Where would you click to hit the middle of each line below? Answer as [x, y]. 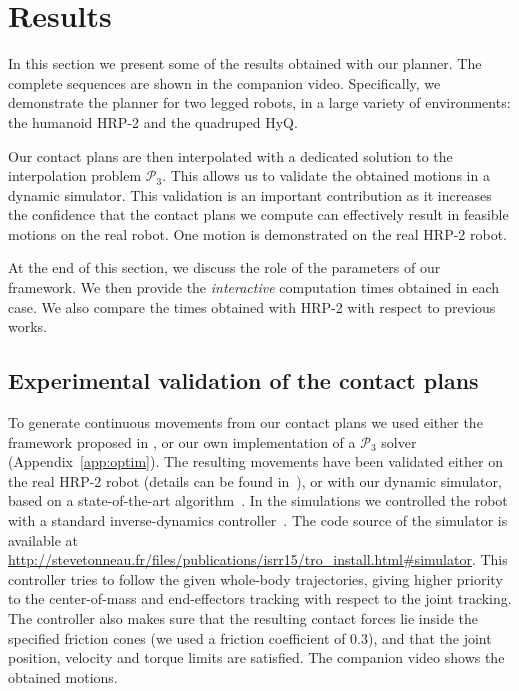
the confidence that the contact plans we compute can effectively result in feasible [258, 214]
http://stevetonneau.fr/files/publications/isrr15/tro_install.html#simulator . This [258, 559]
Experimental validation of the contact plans [243, 380]
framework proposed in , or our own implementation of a [182, 441]
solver [399, 441]
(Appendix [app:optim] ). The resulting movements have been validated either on [255, 461]
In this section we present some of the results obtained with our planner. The [245, 63]
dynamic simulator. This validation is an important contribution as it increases [250, 194]
